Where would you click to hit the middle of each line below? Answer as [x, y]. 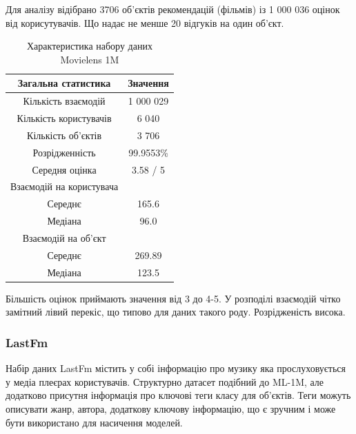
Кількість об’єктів [65, 135]
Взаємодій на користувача [65, 186]
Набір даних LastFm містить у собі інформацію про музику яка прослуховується [176, 368]
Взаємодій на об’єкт [64, 237]
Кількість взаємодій [64, 101]
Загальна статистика [64, 83]
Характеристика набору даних [89, 46]
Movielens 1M [90, 59]
